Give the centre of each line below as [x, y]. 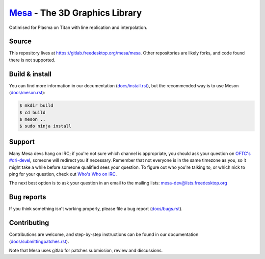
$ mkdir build [36, 106]
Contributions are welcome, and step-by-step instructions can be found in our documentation [104, 234]
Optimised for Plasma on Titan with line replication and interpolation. [78, 27]
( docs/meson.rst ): [27, 93]
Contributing [29, 223]
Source [20, 41]
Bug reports [28, 197]
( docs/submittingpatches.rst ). [39, 241]
